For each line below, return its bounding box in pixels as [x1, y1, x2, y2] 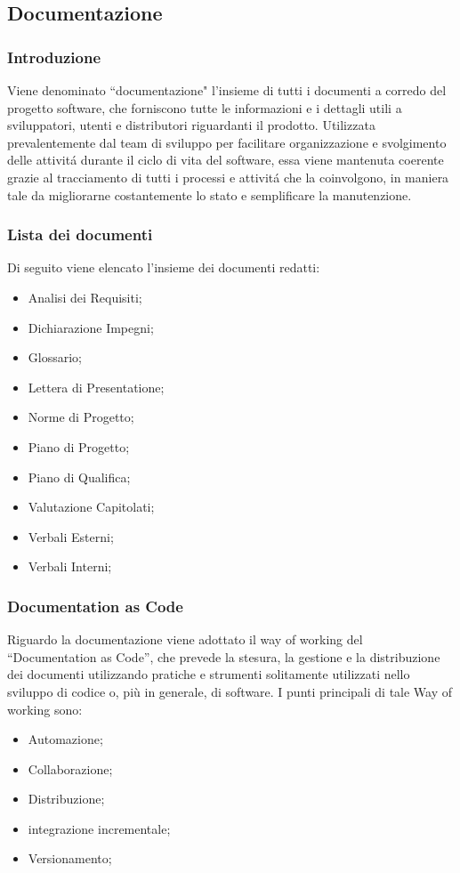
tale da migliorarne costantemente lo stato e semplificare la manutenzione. [7, 185, 412, 204]
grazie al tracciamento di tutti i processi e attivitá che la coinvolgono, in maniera [7, 167, 449, 186]
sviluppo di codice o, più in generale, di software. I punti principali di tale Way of [7, 682, 453, 700]
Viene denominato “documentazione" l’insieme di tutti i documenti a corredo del [7, 81, 447, 99]
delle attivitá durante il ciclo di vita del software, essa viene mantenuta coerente [7, 150, 444, 169]
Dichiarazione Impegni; [28, 318, 154, 336]
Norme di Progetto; [28, 408, 134, 426]
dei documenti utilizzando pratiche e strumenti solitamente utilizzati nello [7, 665, 410, 683]
